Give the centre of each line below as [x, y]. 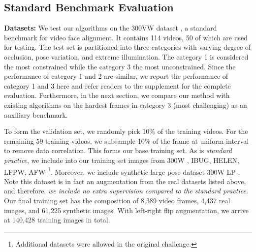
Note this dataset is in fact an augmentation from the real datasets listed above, [125, 181]
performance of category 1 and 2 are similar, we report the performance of [116, 76]
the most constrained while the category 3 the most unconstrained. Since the [120, 66]
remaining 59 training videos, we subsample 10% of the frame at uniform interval [127, 141]
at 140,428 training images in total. [57, 220]
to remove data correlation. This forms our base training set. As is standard [118, 150]
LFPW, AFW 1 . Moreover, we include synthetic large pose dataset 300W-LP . [122, 171]
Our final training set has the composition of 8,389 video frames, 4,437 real [117, 200]
